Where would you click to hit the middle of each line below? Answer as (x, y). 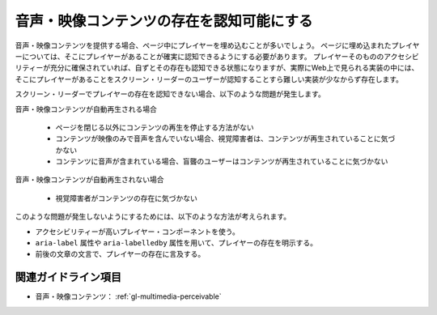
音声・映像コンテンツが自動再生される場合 (86, 109)
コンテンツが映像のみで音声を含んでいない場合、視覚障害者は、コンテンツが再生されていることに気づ (225, 138)
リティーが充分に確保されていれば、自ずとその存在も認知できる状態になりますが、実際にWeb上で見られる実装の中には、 (217, 68)
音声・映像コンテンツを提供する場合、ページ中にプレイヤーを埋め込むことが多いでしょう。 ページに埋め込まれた (203, 45)
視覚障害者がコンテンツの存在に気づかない (126, 198)
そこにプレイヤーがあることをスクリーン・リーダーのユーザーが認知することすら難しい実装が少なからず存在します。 (209, 79)
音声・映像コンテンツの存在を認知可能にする (164, 21)
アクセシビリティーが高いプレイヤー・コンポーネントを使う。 (138, 232)
